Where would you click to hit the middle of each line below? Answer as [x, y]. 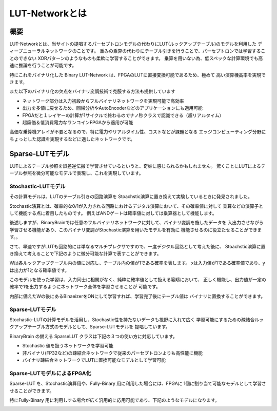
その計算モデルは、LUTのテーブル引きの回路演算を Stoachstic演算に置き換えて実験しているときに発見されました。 [131, 197]
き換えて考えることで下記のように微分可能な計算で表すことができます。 [85, 253]
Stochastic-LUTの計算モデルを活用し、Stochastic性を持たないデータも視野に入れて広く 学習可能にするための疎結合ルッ [137, 320]
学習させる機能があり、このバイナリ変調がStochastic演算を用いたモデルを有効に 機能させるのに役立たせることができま [136, 230]
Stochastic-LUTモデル [37, 186]
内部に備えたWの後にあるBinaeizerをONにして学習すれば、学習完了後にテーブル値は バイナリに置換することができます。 [137, 296]
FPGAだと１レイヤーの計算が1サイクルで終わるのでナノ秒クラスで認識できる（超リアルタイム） [123, 115]
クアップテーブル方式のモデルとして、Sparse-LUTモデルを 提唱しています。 [90, 327]
